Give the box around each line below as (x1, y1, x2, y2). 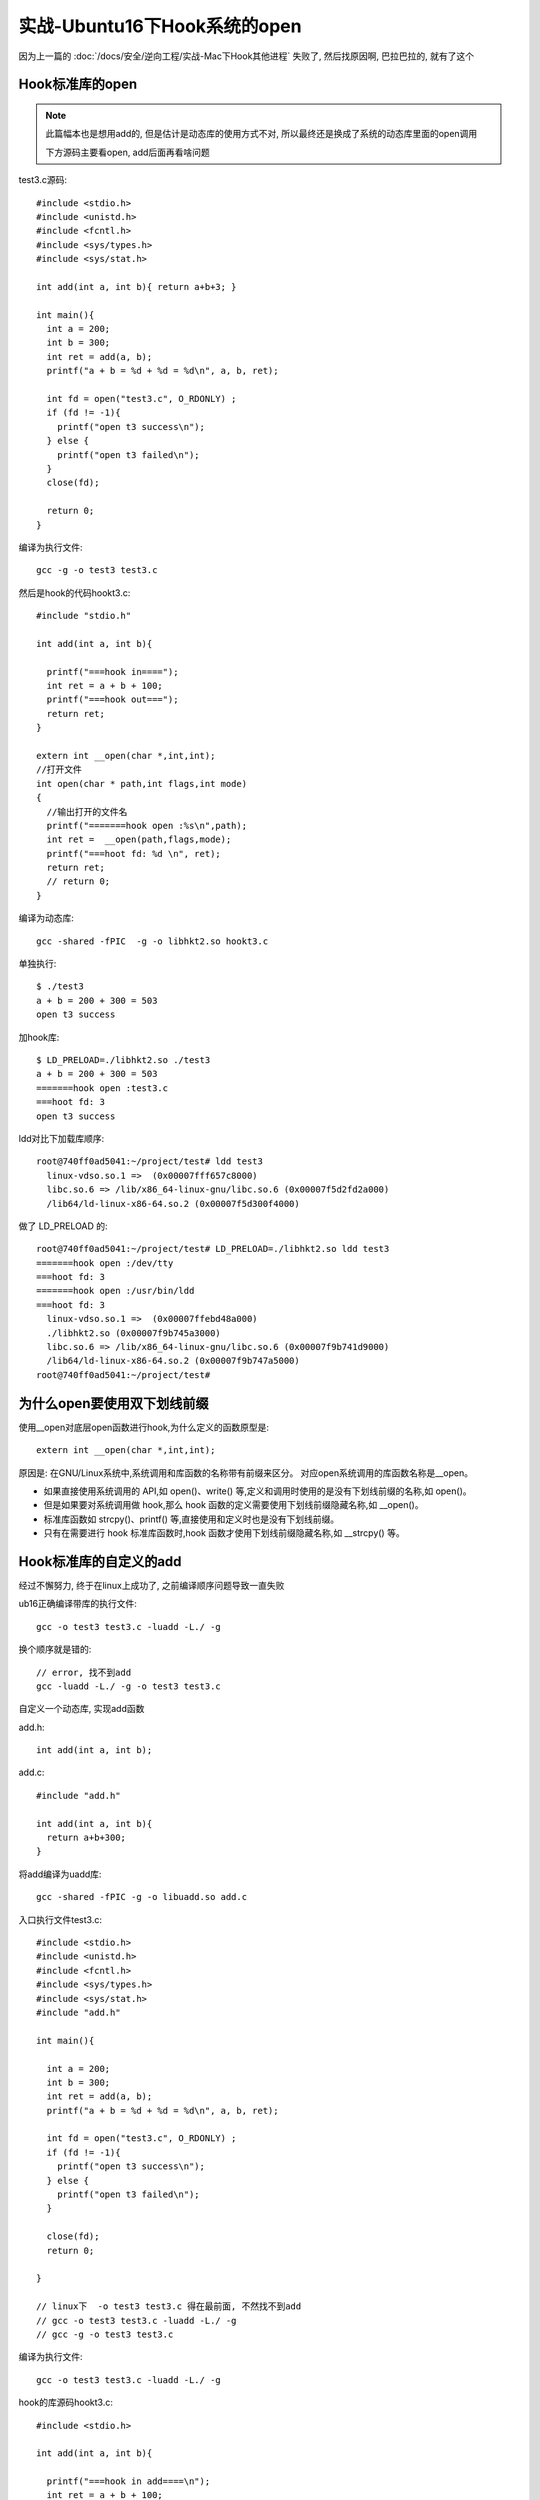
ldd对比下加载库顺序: (18, 1132, 105, 1144)
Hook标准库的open (18, 76, 138, 93)
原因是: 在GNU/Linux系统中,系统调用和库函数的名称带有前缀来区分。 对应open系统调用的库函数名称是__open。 (18, 1466, 474, 1479)
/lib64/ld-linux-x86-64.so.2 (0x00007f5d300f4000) (46, 1198, 300, 1209)
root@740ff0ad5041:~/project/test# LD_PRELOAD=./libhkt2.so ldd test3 (36, 1243, 390, 1255)
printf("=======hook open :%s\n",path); (46, 820, 248, 831)
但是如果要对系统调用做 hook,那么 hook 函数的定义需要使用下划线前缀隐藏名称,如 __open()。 (43, 1499, 424, 1511)
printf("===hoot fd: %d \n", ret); (46, 848, 222, 859)
